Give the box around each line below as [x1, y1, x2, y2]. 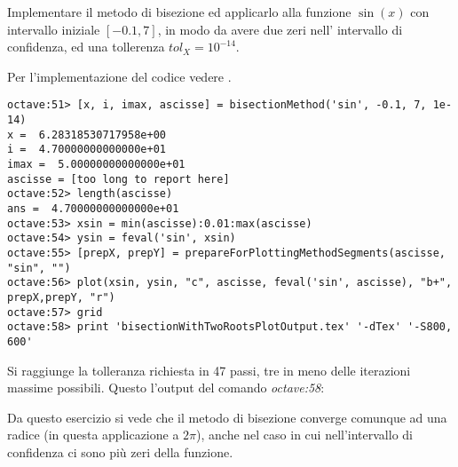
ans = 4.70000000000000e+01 [7, 202, 179, 215]
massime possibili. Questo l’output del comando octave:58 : [7, 378, 325, 397]
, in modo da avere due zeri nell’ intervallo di [157, 20, 403, 38]
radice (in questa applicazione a [7, 425, 179, 444]
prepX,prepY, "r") [7, 290, 115, 304]
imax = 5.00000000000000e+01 [7, 158, 186, 170]
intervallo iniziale [7, 20, 100, 38]
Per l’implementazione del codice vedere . [7, 67, 232, 85]
